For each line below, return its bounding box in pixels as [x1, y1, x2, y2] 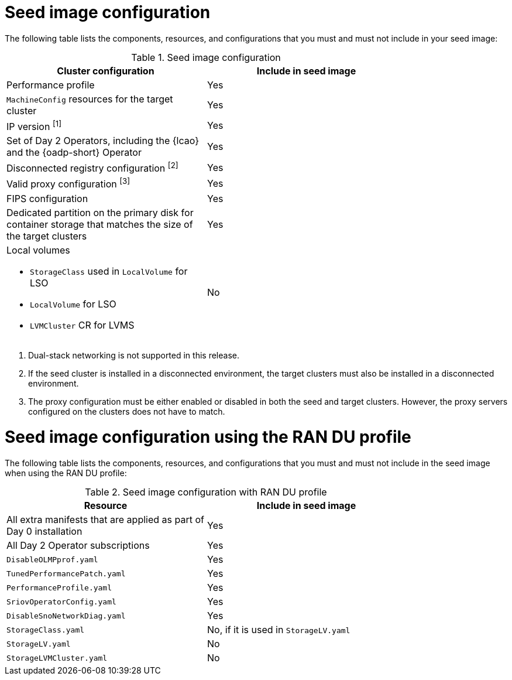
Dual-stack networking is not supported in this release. [28, 350, 239, 360]
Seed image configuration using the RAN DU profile [5, 427, 411, 447]
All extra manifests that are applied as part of [6, 514, 204, 526]
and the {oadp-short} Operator [6, 146, 142, 159]
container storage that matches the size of [6, 218, 193, 230]
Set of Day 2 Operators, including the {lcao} [6, 135, 199, 147]
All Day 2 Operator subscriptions [6, 539, 150, 552]
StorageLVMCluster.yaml [6, 653, 108, 662]
